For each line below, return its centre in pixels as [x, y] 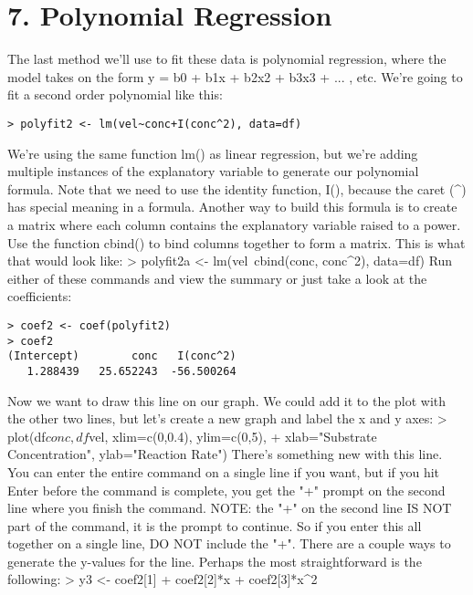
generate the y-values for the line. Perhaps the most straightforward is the [215, 561]
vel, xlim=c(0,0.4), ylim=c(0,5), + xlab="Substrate [233, 436]
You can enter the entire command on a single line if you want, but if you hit [224, 471]
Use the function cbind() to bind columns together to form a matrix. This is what [236, 242]
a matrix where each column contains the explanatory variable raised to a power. [234, 224]
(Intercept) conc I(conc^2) [122, 356]
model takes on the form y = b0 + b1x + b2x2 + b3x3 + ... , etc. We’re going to [235, 76]
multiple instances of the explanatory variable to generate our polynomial [213, 171]
